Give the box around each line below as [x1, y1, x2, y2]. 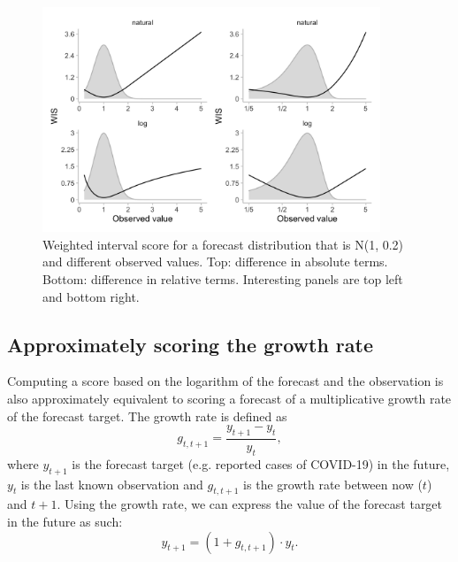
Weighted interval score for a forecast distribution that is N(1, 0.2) [42, 235, 404, 253]
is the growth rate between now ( [243, 474, 423, 493]
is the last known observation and [20, 474, 203, 493]
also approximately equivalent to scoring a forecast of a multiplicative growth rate [7, 389, 452, 407]
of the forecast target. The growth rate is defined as [7, 406, 287, 425]
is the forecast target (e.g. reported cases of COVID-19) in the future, [72, 454, 450, 473]
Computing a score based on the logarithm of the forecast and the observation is [7, 372, 444, 390]
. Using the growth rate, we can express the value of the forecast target [57, 495, 443, 513]
